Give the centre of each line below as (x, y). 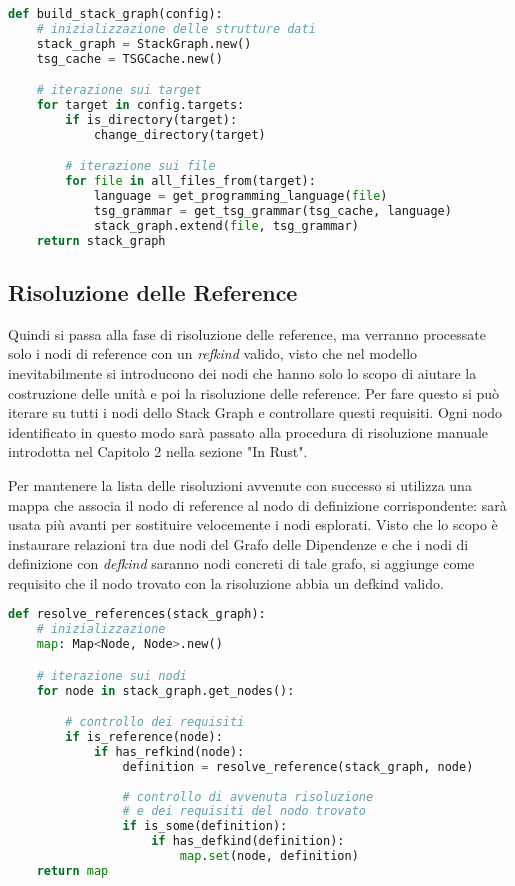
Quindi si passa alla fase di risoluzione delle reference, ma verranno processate (247, 333)
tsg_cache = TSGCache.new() (129, 58)
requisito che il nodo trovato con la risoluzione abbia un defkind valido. (226, 582)
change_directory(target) (179, 134)
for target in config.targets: (140, 105)
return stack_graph (101, 240)
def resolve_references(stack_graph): (137, 614)
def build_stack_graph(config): (115, 14)
